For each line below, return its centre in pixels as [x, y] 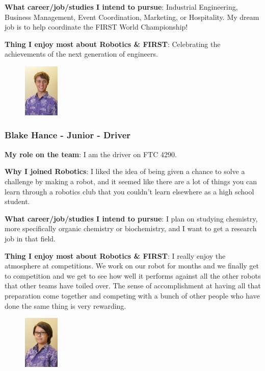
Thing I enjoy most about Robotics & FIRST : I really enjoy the [115, 255]
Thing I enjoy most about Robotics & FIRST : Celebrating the [113, 44]
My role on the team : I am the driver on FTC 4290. [91, 154]
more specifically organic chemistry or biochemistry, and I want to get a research [131, 228]
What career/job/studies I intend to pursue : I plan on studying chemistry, [131, 218]
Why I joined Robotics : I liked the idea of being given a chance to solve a [125, 171]
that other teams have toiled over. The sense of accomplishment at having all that [133, 286]
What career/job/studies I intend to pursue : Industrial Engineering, [121, 7]
